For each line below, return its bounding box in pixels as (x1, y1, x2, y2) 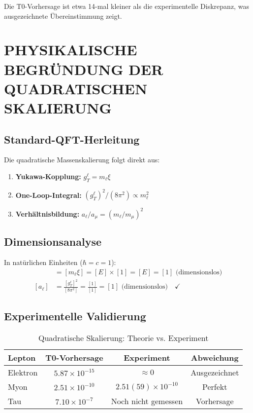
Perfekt (202, 380, 227, 392)
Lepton (8, 351, 36, 363)
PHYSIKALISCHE (4, 39, 137, 60)
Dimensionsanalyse (4, 234, 102, 249)
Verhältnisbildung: (15, 208, 80, 219)
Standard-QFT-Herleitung (4, 131, 140, 147)
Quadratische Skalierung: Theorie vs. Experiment (38, 332, 209, 343)
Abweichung (190, 351, 239, 363)
